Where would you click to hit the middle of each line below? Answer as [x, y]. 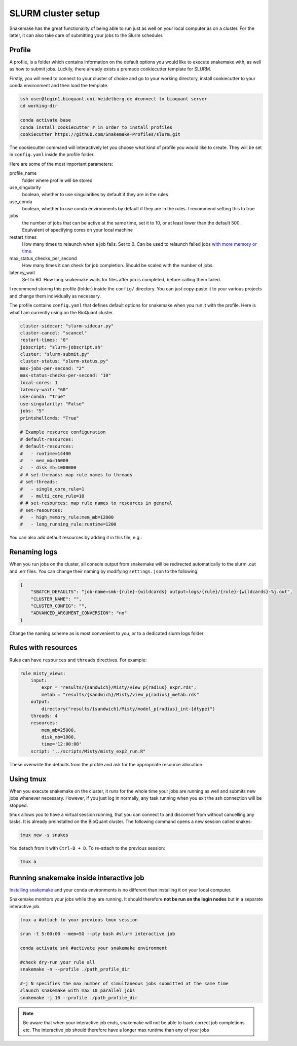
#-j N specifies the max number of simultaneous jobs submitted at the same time [124, 984]
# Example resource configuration [63, 432]
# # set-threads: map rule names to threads [76, 475]
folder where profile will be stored [57, 180]
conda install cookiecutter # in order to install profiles [96, 127]
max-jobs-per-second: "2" [52, 368]
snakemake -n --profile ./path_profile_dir [75, 969]
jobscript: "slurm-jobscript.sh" [62, 347]
